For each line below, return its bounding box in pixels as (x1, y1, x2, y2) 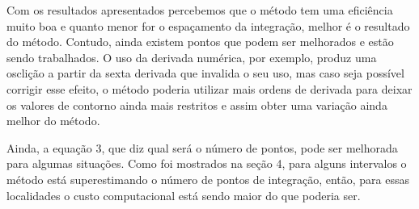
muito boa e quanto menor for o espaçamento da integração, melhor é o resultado (6, 17, 410, 34)
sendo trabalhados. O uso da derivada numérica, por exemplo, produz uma (6, 48, 377, 65)
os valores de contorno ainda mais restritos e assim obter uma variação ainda (6, 96, 387, 113)
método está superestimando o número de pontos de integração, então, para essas (6, 170, 410, 187)
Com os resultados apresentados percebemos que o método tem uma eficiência (6, 2, 393, 18)
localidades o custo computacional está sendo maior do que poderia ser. (6, 186, 361, 203)
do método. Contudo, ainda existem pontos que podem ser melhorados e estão (6, 33, 394, 50)
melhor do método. (6, 112, 100, 129)
